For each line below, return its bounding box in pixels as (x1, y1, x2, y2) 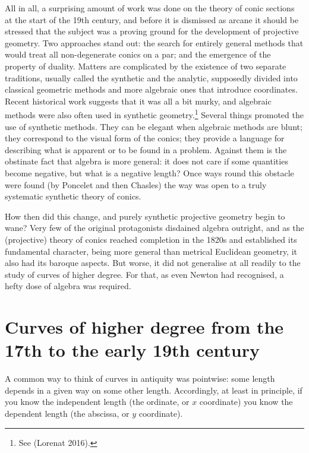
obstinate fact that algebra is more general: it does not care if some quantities (5, 155, 288, 167)
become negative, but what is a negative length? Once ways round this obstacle (5, 166, 294, 179)
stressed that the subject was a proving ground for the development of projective (5, 25, 299, 37)
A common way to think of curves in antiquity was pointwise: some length (5, 372, 275, 385)
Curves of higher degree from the (5, 315, 284, 339)
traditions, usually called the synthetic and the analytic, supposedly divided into (5, 71, 298, 84)
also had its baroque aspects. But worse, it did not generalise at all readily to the (5, 256, 301, 269)
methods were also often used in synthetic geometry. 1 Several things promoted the (5, 107, 304, 121)
